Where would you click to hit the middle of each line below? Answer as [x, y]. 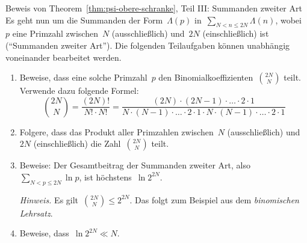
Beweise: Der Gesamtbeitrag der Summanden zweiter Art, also [135, 165]
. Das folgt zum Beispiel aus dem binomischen [214, 199]
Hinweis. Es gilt [49, 199]
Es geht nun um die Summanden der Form [84, 20]
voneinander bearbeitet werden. [64, 57]
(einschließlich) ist [236, 33]
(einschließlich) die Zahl [77, 143]
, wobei [288, 20]
